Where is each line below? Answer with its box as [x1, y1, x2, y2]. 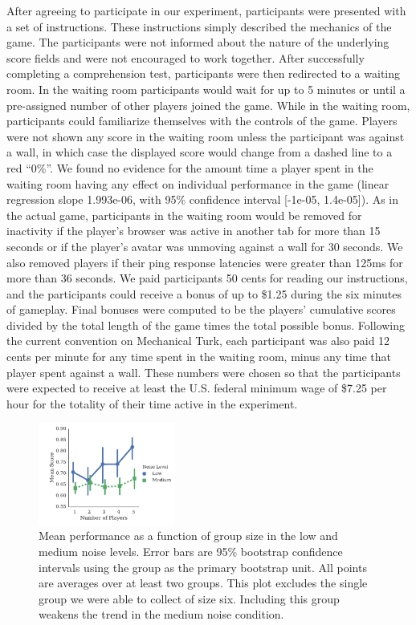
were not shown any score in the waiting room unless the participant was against [6, 128, 405, 144]
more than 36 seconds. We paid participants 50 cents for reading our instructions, [6, 270, 408, 286]
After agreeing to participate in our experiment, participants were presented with [6, 2, 406, 18]
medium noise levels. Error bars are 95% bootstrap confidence [39, 542, 343, 559]
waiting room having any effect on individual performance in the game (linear [6, 175, 389, 192]
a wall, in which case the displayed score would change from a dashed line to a [6, 144, 393, 160]
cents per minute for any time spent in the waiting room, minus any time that [6, 348, 392, 365]
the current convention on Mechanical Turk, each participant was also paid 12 [6, 332, 390, 349]
